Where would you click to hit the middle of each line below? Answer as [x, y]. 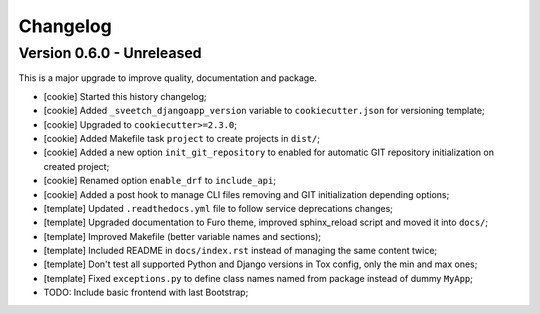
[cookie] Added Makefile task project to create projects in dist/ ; [181, 138]
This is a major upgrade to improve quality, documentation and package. [167, 78]
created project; [76, 166]
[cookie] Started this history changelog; [125, 96]
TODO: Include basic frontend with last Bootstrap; [146, 292]
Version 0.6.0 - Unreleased [110, 53]
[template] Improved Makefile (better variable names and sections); [182, 236]
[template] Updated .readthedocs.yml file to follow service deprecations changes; [218, 208]
